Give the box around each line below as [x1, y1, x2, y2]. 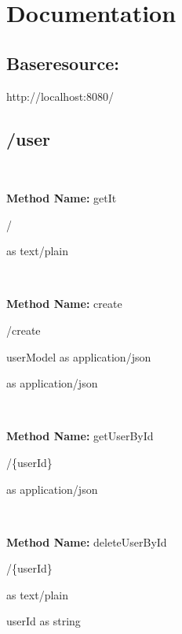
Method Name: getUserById [6, 428, 154, 444]
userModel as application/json [6, 348, 151, 365]
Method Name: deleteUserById [6, 533, 167, 550]
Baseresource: [6, 50, 120, 75]
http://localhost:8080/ [6, 87, 114, 104]
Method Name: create [6, 295, 122, 312]
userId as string [6, 613, 81, 629]
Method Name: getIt [6, 189, 117, 206]
